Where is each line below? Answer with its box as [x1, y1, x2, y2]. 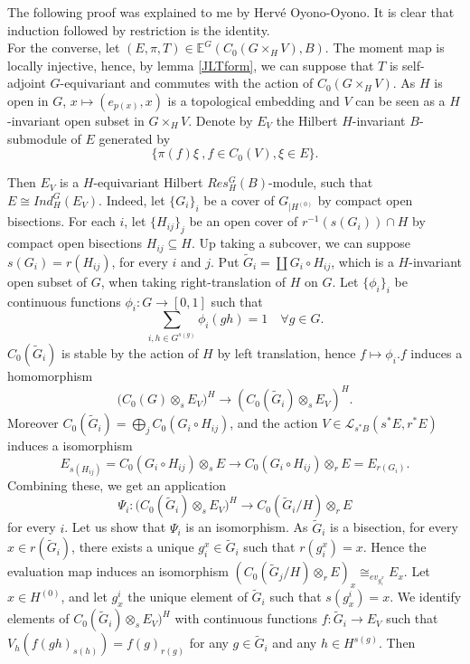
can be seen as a [355, 90, 446, 109]
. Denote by [188, 110, 253, 129]
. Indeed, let [99, 190, 165, 209]
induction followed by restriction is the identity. [7, 20, 270, 39]
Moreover [7, 413, 59, 432]
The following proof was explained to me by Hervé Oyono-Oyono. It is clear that [7, 3, 455, 21]
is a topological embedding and [167, 90, 340, 109]
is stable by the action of [61, 343, 199, 362]
